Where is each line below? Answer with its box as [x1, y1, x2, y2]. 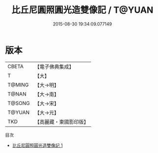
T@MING [7, 81, 29, 88]
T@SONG [7, 100, 30, 106]
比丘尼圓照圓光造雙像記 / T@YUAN [11, 4, 154, 16]
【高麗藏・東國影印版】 [34, 118, 89, 125]
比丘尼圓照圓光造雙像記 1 [12, 142, 63, 148]
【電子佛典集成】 [34, 63, 75, 70]
